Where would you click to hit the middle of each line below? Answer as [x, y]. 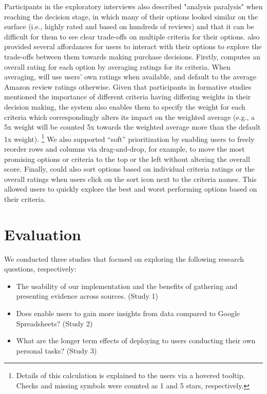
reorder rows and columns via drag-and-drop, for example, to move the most [125, 148]
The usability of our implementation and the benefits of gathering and [127, 286]
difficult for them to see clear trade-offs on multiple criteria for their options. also [132, 36]
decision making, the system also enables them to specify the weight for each [125, 106]
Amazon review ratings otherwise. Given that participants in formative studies [128, 86]
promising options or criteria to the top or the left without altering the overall [127, 159]
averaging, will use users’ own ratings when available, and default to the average [130, 77]
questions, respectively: [40, 269]
